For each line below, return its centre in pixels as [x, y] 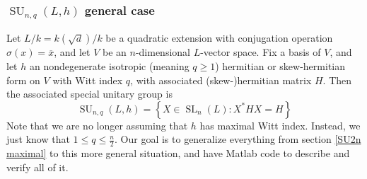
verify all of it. [37, 167]
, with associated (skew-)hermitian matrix [221, 80]
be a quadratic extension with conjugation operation [219, 38]
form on [23, 80]
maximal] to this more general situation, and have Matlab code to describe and [178, 153]
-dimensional [163, 52]
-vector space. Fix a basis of [261, 52]
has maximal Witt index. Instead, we [280, 125]
